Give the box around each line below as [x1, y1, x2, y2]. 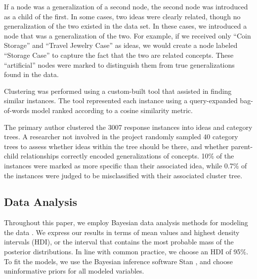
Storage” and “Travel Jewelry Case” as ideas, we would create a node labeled [4, 40, 238, 50]
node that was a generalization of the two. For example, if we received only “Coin [4, 30, 251, 40]
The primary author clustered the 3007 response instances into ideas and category [4, 121, 253, 132]
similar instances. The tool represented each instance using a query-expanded [4, 95, 238, 106]
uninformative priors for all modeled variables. [4, 266, 144, 276]
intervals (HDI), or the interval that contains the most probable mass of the [4, 237, 234, 247]
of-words [4, 105, 30, 115]
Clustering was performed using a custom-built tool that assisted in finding [4, 85, 232, 96]
